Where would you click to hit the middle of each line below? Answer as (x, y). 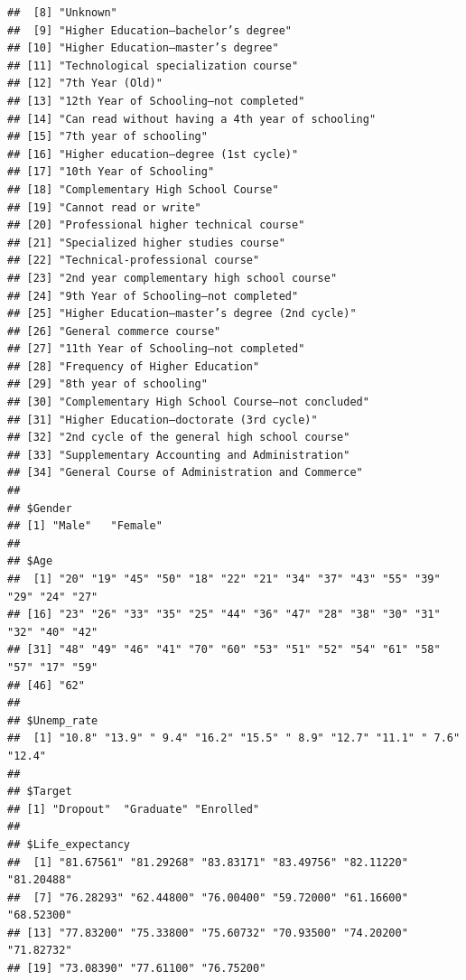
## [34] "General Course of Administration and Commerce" (185, 473)
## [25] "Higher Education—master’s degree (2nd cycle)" (182, 314)
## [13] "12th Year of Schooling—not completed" (156, 101)
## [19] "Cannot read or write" (104, 207)
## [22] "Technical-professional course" (134, 261)
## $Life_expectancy (69, 844)
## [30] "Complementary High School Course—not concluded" (188, 402)
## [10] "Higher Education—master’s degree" (143, 48)
